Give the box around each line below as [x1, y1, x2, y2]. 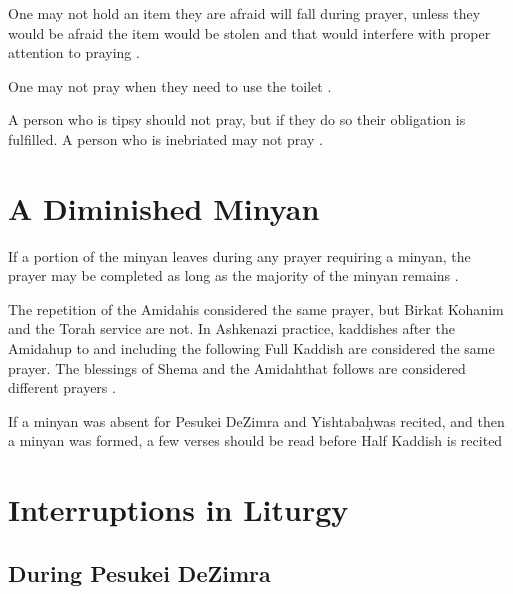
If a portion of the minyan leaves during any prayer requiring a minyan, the [8, 245, 471, 266]
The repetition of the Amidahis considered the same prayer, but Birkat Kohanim [8, 298, 504, 319]
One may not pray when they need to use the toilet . [8, 75, 332, 96]
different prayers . [8, 377, 116, 398]
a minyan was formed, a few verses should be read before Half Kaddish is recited [8, 430, 503, 451]
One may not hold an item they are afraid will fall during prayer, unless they [8, 3, 481, 23]
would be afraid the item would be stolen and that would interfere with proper [8, 22, 491, 43]
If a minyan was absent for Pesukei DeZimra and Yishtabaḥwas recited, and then [8, 410, 505, 431]
